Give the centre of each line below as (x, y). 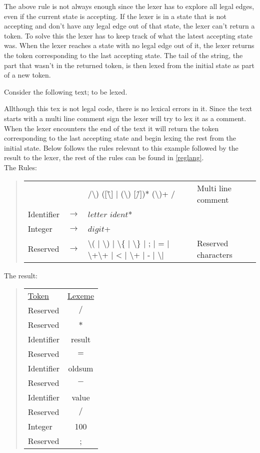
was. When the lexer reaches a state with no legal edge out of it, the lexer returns (129, 45)
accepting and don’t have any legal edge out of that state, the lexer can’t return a (129, 26)
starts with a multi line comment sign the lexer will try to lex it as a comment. (125, 118)
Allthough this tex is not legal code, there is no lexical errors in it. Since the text (128, 108)
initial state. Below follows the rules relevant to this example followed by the (121, 147)
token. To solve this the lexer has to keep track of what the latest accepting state (128, 35)
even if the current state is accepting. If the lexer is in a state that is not (115, 16)
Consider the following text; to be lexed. (66, 91)
